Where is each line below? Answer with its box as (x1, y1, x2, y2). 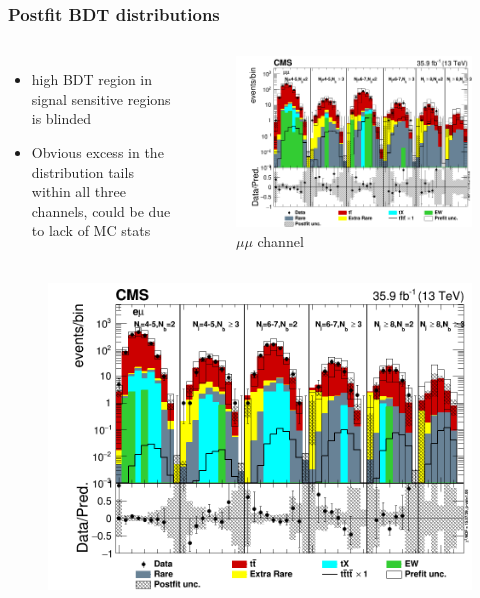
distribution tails (31, 161, 134, 182)
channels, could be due (31, 200, 171, 221)
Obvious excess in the (31, 142, 164, 162)
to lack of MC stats (31, 220, 151, 241)
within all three (31, 181, 126, 202)
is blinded (31, 108, 92, 129)
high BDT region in (31, 69, 153, 90)
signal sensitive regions (31, 88, 171, 109)
